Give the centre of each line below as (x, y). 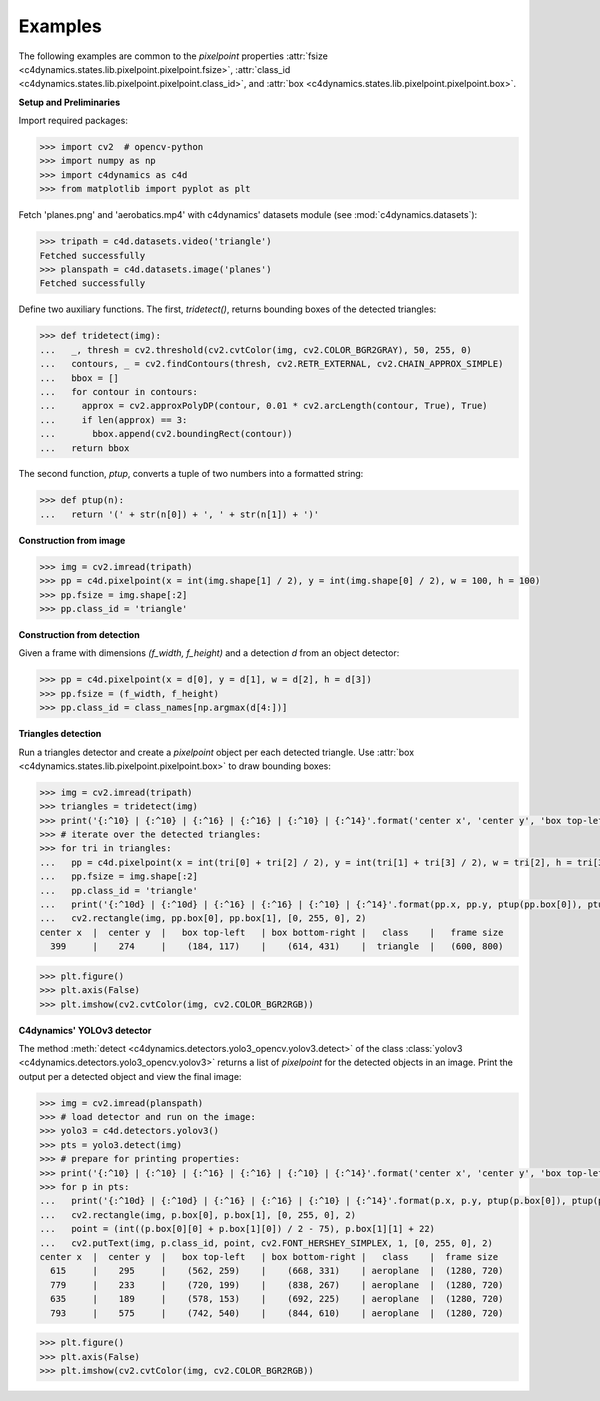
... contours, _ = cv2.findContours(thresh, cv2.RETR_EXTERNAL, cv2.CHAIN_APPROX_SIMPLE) (271, 364)
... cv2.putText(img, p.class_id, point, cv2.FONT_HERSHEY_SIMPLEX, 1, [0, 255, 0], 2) (266, 1243)
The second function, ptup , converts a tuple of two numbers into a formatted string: (191, 474)
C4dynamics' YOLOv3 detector (85, 1030)
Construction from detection (79, 634)
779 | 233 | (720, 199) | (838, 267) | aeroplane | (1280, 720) (277, 1284)
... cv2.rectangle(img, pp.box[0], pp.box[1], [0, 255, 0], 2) (203, 918)
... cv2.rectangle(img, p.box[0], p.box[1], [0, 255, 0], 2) (198, 1214)
